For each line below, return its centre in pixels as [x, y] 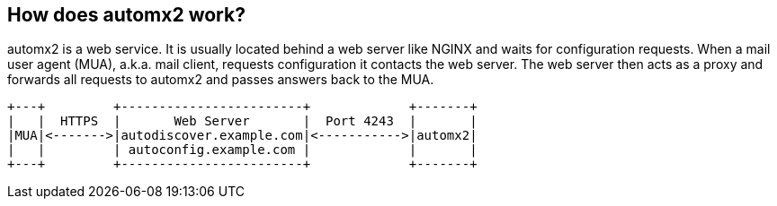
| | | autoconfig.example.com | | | [242, 150]
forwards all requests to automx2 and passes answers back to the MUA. [221, 80]
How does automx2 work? [126, 15]
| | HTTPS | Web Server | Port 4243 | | [242, 121]
